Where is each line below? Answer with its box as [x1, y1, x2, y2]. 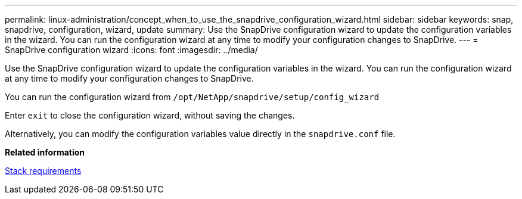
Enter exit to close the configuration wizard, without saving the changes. [5, 110, 295, 120]
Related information [5, 147, 85, 157]
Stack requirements [5, 166, 82, 176]
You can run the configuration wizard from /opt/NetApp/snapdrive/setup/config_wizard [5, 92, 380, 102]
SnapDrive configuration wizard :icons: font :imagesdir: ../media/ [5, 45, 258, 55]
